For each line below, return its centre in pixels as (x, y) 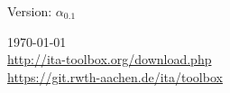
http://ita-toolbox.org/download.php (110, 59)
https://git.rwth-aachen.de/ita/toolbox (115, 76)
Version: (30, 11)
